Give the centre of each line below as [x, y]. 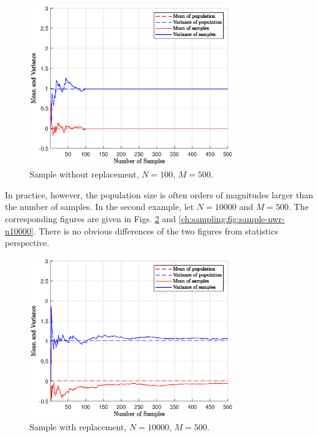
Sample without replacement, [84, 174]
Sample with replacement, [78, 427]
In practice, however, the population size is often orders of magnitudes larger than [159, 194]
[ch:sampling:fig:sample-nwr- [232, 219]
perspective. [27, 243]
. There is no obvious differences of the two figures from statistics [156, 230]
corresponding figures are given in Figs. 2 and [91, 219]
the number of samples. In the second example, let [100, 207]
